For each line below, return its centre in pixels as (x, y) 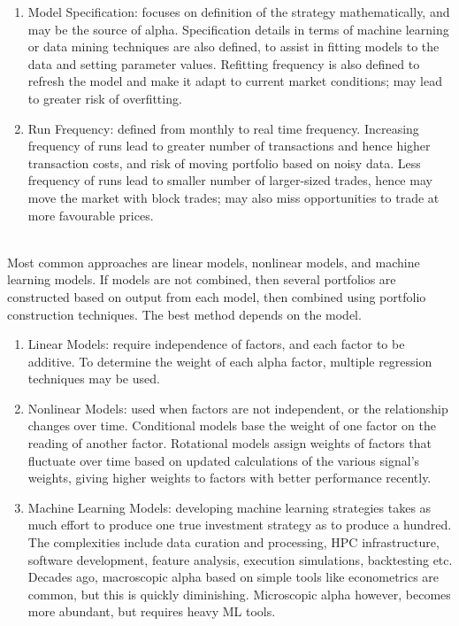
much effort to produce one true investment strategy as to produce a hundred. (240, 525)
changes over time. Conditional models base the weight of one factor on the (232, 425)
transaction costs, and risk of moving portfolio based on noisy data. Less (224, 162)
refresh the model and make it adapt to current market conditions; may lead (235, 81)
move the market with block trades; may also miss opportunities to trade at (233, 197)
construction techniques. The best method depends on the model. (184, 314)
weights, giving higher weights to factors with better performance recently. (229, 478)
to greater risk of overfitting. (105, 98)
